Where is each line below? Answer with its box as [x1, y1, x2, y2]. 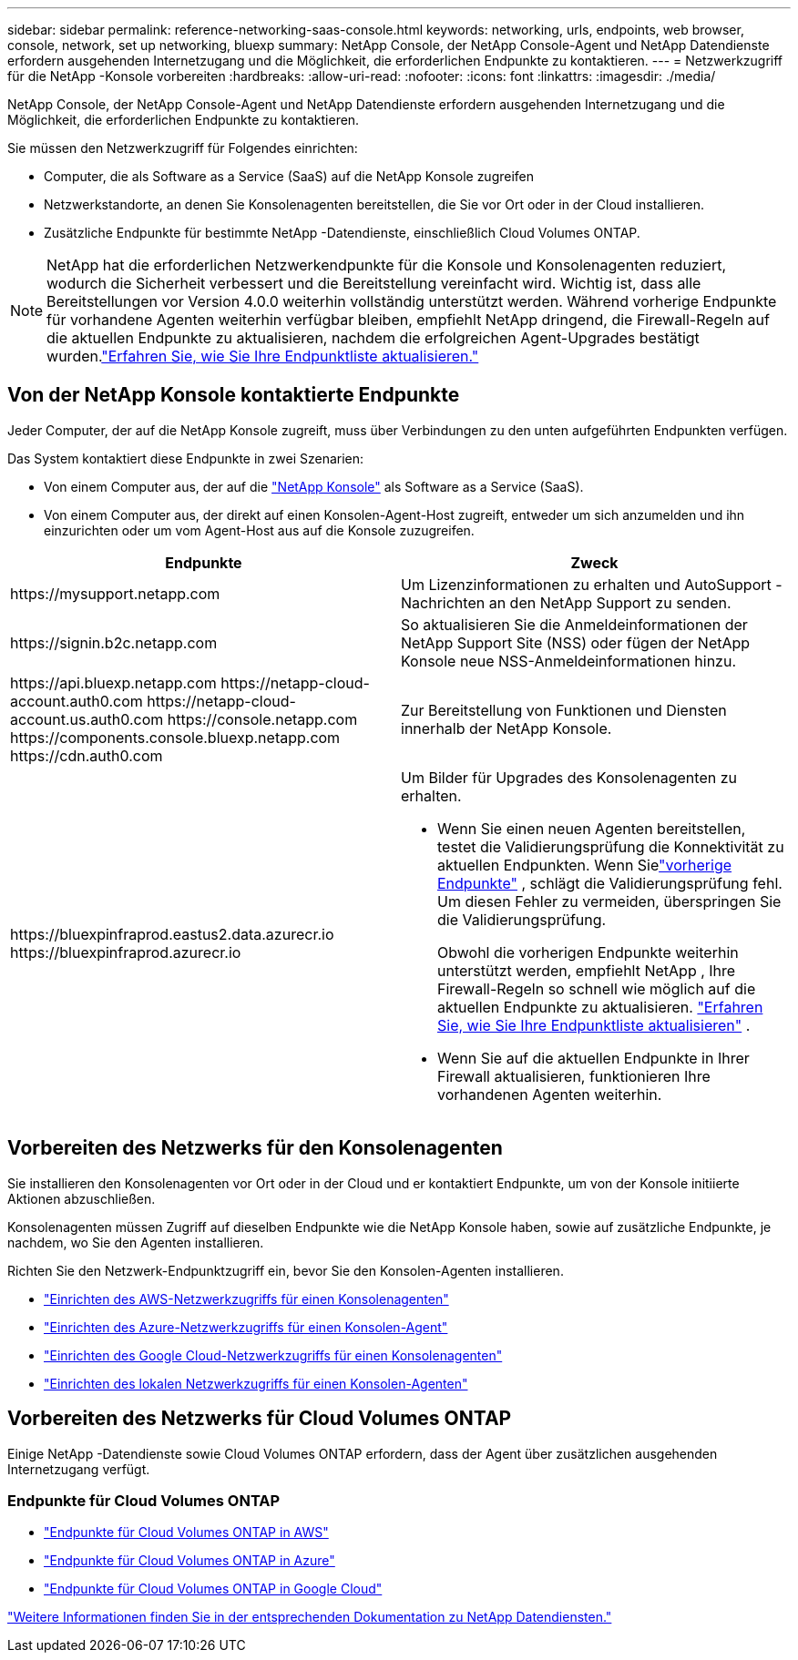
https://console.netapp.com [167, 709, 358, 728]
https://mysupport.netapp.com [10, 584, 220, 603]
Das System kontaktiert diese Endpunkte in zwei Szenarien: [7, 450, 364, 466]
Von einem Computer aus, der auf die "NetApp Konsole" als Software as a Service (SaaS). [44, 478, 584, 494]
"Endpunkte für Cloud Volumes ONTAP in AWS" [44, 1524, 329, 1541]
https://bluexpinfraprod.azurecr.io [10, 942, 241, 962]
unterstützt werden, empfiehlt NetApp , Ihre [437, 961, 736, 980]
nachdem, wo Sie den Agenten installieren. [7, 1234, 264, 1250]
